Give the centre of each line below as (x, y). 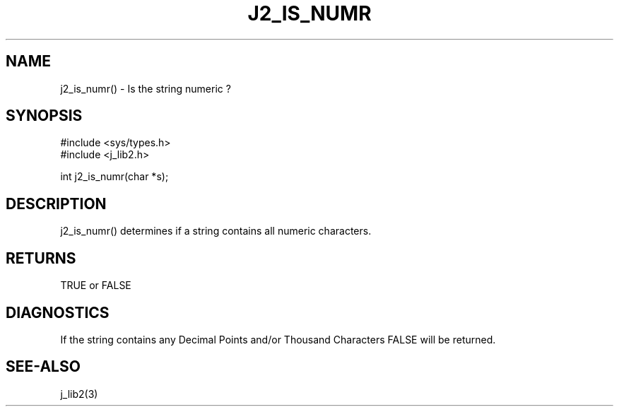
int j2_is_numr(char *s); (114, 177)
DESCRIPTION (56, 204)
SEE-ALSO (43, 367)
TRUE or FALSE (96, 286)
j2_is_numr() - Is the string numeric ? (146, 88)
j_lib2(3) (79, 394)
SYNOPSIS (44, 116)
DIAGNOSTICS (58, 312)
